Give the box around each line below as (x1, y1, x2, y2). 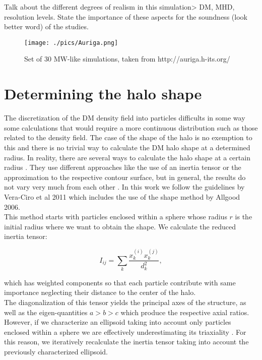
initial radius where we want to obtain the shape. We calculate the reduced (4, 221, 236, 231)
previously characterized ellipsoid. (4, 346, 108, 357)
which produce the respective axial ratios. (120, 307, 249, 317)
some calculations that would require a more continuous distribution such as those (4, 122, 258, 133)
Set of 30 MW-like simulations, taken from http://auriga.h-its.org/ (24, 53, 230, 64)
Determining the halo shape (4, 83, 202, 104)
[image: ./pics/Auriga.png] (24, 39, 118, 46)
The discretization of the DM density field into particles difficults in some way (4, 112, 245, 123)
